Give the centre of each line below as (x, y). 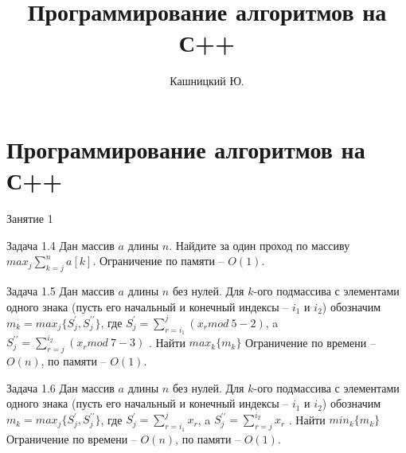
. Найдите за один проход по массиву (260, 245)
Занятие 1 (30, 219)
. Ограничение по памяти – (158, 261)
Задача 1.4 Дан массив (61, 245)
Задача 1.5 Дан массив (61, 291)
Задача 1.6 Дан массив (61, 387)
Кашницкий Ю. (207, 81)
